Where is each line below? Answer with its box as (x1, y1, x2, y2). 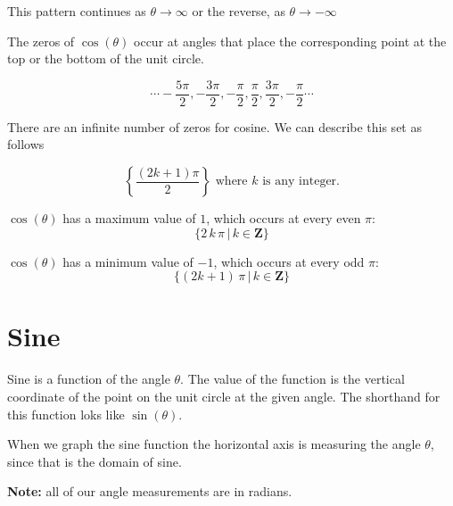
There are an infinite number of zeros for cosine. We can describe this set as (7, 117, 422, 136)
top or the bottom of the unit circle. (7, 49, 204, 68)
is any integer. (262, 175, 341, 188)
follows (7, 135, 45, 153)
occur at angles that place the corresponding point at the (134, 31, 447, 50)
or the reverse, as (192, 2, 285, 20)
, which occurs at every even (206, 209, 361, 228)
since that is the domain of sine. (7, 452, 182, 470)
